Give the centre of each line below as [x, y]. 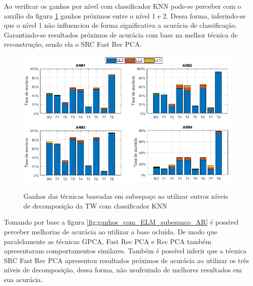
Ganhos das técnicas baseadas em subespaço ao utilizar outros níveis [126, 196]
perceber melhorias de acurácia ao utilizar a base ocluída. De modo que [111, 231]
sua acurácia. [23, 279]
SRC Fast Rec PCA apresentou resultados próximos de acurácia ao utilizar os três [126, 260]
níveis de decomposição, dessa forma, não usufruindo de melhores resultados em [123, 270]
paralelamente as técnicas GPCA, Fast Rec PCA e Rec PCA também [108, 241]
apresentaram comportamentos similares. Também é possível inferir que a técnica [125, 251]
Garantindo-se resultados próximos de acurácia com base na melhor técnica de [121, 34]
